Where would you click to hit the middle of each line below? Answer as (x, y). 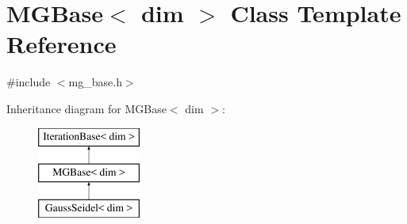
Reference (61, 44)
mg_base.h (95, 82)
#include (29, 82)
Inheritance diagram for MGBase (86, 108)
